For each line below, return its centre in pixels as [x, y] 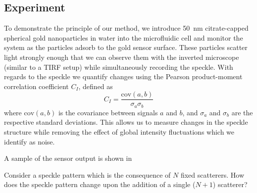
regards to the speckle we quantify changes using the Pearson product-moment [123, 76]
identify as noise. [29, 141]
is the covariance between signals [108, 112]
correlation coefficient [36, 86]
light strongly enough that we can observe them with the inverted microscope [122, 57]
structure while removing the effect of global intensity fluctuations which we [119, 132]
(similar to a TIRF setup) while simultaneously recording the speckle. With [119, 67]
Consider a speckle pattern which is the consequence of [87, 174]
